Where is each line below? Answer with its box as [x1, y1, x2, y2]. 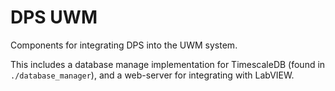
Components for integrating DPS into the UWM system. [10, 39, 238, 51]
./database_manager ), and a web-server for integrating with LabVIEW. [10, 69, 295, 81]
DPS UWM [10, 6, 98, 29]
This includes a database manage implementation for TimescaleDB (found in [10, 58, 326, 70]
